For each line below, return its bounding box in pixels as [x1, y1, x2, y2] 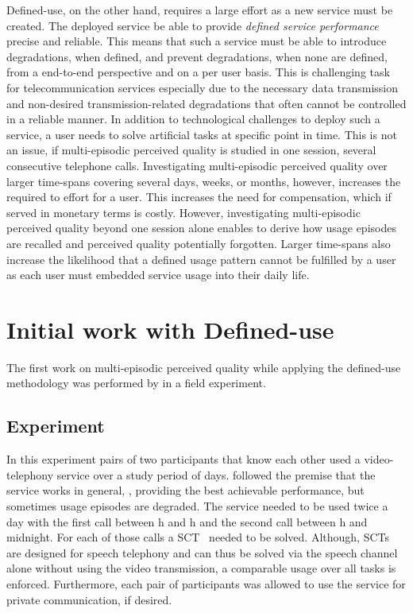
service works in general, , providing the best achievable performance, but [6, 482, 365, 499]
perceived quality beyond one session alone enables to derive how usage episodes [6, 219, 396, 236]
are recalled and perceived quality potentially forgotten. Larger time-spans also [6, 235, 391, 251]
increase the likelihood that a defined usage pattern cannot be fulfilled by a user [6, 250, 396, 267]
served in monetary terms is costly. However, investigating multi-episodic [6, 204, 361, 220]
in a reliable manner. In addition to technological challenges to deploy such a [6, 111, 380, 127]
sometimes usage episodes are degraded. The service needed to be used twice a [6, 497, 388, 514]
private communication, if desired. [6, 591, 172, 607]
